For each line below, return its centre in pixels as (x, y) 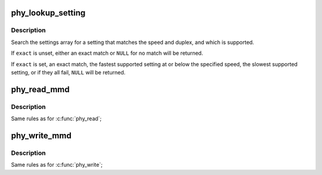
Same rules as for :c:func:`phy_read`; (56, 118)
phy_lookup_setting (48, 13)
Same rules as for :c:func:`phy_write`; (57, 165)
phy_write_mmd (41, 135)
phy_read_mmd (40, 89)
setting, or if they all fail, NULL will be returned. (68, 72)
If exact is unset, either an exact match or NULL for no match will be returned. (107, 53)
